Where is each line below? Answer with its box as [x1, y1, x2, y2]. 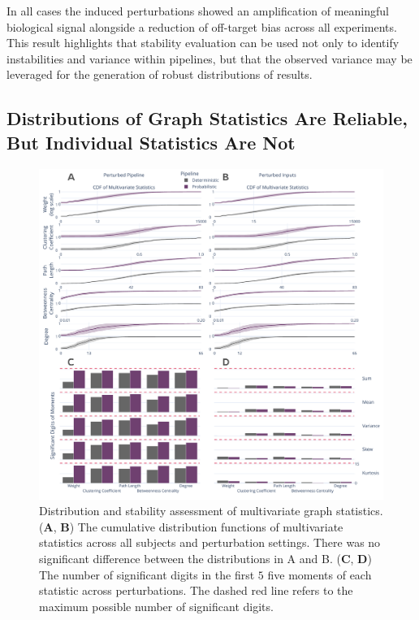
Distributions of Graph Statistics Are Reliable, [6, 106, 408, 131]
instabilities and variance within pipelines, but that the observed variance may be [6, 50, 413, 67]
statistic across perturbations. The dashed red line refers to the [39, 582, 353, 599]
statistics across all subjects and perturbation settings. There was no [39, 534, 381, 551]
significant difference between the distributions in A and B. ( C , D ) [39, 549, 372, 566]
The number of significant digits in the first [39, 566, 255, 583]
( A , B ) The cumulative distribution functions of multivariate [39, 518, 343, 535]
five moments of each [267, 566, 372, 583]
